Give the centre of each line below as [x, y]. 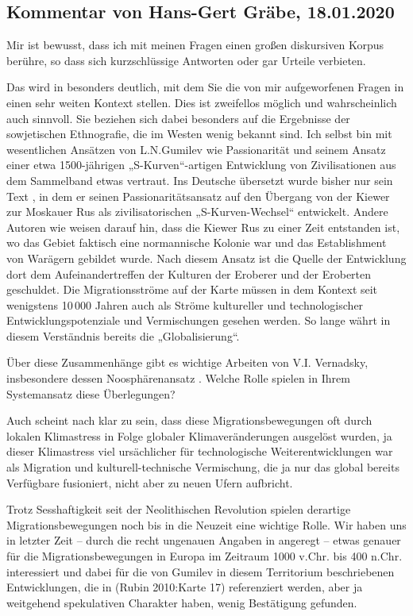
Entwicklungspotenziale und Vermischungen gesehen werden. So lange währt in [199, 320]
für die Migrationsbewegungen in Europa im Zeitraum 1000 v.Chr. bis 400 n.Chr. [205, 556]
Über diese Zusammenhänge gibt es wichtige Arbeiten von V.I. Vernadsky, [187, 362]
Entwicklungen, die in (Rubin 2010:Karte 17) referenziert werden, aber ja [185, 587]
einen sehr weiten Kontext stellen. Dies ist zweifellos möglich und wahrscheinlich [202, 102]
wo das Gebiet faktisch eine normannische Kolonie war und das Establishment [197, 243]
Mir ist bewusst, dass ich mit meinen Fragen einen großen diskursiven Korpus [195, 45]
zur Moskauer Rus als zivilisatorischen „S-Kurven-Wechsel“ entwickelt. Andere [197, 212]
